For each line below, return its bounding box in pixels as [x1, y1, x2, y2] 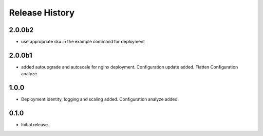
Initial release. [21, 122, 49, 128]
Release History [9, 7, 75, 18]
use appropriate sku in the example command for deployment [21, 39, 145, 45]
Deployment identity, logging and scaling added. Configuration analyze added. [21, 96, 179, 102]
